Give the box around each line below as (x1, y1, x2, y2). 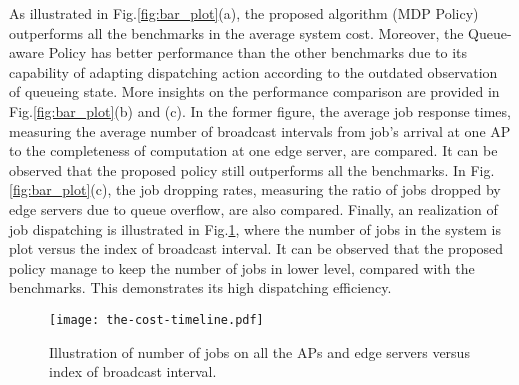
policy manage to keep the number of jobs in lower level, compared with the (9, 257, 475, 278)
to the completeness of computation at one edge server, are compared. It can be (9, 140, 498, 161)
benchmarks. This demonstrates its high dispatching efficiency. (9, 277, 392, 298)
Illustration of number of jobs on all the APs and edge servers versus (49, 341, 470, 362)
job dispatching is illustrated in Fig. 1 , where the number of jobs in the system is (9, 218, 502, 239)
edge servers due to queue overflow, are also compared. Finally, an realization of (9, 198, 498, 219)
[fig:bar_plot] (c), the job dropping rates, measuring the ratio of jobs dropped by (9, 179, 501, 200)
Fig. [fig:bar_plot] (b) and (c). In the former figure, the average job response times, (9, 100, 511, 121)
